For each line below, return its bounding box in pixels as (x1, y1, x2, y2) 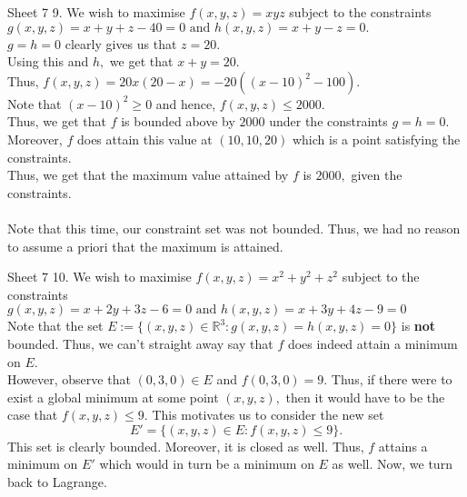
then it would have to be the (285, 387, 445, 406)
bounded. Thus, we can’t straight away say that (7, 333, 273, 353)
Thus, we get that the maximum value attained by (7, 165, 289, 184)
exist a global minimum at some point (7, 387, 219, 406)
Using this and (7, 52, 89, 71)
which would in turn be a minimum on (99, 454, 314, 473)
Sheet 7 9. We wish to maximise (7, 3, 185, 21)
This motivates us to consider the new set (152, 405, 384, 424)
